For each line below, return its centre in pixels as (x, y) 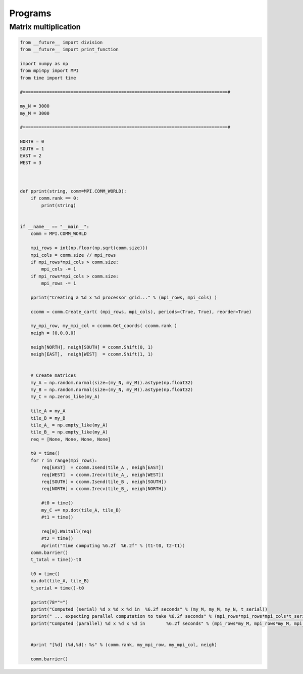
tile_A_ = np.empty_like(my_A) (69, 425)
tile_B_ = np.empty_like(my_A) (69, 432)
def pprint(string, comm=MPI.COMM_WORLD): (73, 191)
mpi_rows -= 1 (59, 283)
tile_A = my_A (48, 411)
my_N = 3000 (35, 106)
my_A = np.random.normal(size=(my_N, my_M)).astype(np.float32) (112, 383)
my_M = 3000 (35, 113)
